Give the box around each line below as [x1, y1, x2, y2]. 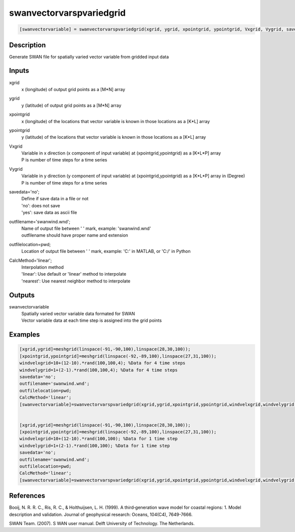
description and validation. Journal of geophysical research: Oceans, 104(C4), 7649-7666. [9, 511, 193, 517]
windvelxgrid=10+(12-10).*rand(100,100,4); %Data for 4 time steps [19, 360, 186, 366]
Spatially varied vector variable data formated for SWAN [21, 311, 135, 316]
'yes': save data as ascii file [21, 210, 77, 216]
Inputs [9, 66, 29, 75]
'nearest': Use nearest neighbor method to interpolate [21, 278, 130, 284]
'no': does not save [21, 202, 60, 209]
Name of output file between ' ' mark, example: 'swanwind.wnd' [21, 225, 151, 231]
